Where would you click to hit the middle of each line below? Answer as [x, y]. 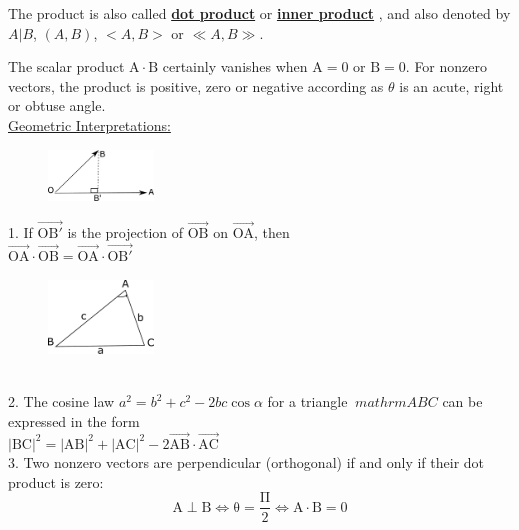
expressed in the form [74, 420]
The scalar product [66, 66]
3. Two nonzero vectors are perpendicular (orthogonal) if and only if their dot [246, 462]
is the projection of [125, 232]
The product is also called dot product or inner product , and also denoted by [259, 13]
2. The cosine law [61, 401]
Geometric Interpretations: [89, 124]
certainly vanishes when [235, 66]
